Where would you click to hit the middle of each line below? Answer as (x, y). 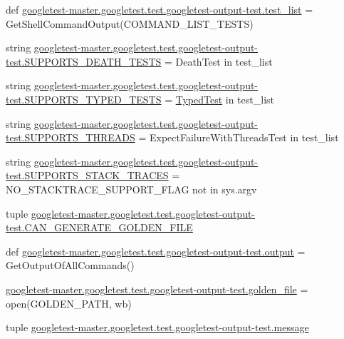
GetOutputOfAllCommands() (70, 265)
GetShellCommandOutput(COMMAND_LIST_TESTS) (130, 23)
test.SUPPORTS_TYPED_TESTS (84, 99)
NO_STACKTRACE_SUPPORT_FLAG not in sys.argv (131, 189)
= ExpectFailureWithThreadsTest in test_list (239, 137)
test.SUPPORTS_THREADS (71, 137)
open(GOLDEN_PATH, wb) (69, 303)
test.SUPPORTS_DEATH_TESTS (84, 61)
